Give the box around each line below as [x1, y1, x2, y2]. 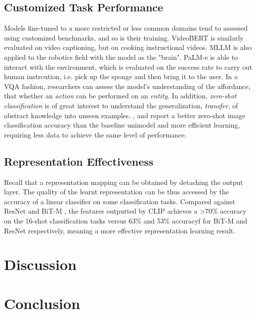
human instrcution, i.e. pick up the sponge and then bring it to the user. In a [4, 71, 238, 82]
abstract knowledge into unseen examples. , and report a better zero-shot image [4, 110, 246, 120]
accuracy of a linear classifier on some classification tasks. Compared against [4, 196, 235, 206]
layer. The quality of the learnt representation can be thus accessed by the [4, 186, 229, 197]
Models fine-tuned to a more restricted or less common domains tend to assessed [4, 23, 248, 33]
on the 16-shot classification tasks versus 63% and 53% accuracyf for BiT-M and [4, 215, 248, 225]
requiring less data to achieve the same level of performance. [4, 129, 187, 139]
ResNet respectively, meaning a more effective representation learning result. [4, 225, 236, 235]
